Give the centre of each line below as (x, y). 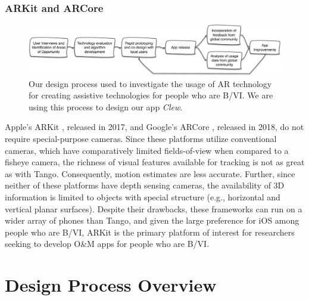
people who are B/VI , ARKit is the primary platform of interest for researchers (150, 232)
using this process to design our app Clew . (106, 106)
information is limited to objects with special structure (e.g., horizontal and (143, 197)
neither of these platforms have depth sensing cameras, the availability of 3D (145, 185)
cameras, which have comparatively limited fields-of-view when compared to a (147, 150)
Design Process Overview (111, 285)
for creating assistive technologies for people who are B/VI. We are (151, 95)
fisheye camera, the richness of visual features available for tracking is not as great (155, 162)
